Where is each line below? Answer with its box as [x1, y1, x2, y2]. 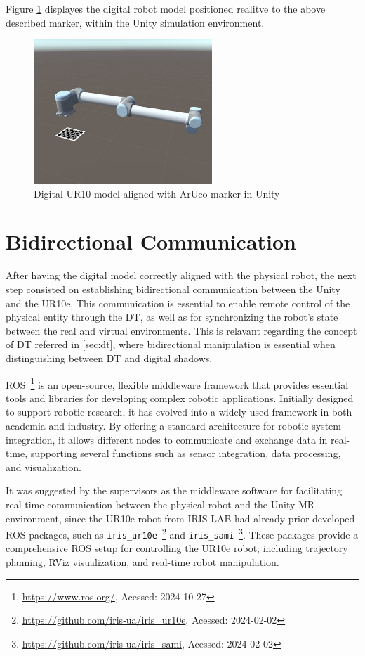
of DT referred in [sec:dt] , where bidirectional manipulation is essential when [6, 337, 336, 352]
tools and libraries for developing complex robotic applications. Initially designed [6, 390, 354, 405]
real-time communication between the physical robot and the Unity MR [6, 496, 315, 511]
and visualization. [6, 459, 81, 474]
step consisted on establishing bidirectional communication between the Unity [6, 281, 340, 296]
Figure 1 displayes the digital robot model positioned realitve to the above [6, 1, 326, 15]
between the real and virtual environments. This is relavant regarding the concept [6, 323, 357, 337]
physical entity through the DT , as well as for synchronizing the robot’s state [6, 309, 338, 324]
